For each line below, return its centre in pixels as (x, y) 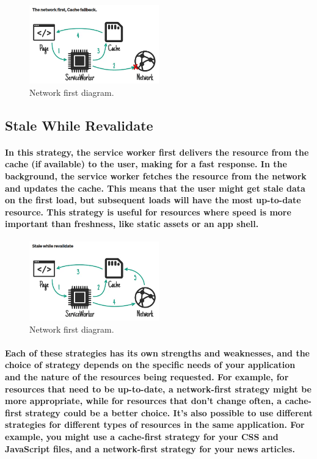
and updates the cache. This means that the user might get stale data (155, 188)
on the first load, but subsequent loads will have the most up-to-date (153, 200)
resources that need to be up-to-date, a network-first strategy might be (158, 389)
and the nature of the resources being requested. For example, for (147, 376)
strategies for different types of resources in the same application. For (155, 425)
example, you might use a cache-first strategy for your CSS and (142, 436)
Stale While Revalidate (79, 125)
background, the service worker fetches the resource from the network (156, 176)
